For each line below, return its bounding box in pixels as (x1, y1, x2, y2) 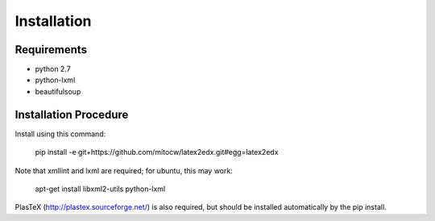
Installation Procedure (14, 107, 129, 121)
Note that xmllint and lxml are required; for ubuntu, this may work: (14, 165, 233, 175)
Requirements (14, 43, 88, 56)
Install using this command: (14, 129, 106, 139)
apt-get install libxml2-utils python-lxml (35, 184, 166, 194)
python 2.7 (35, 65, 72, 74)
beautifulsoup (35, 86, 81, 96)
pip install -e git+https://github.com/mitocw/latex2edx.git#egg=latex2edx (35, 148, 279, 157)
